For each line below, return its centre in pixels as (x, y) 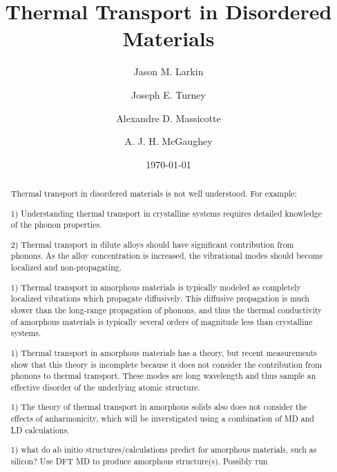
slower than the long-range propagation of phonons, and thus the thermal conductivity (166, 310)
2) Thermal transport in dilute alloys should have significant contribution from (152, 244)
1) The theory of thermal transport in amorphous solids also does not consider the (159, 407)
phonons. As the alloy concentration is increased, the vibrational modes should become (167, 256)
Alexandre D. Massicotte (168, 118)
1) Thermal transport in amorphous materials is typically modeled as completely (156, 287)
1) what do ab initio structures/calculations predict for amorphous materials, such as (164, 450)
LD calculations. (40, 430)
